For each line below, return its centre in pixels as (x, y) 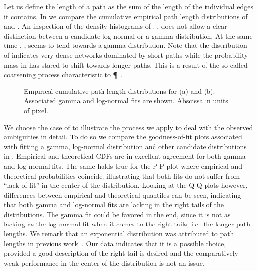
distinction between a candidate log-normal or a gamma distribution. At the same (128, 35)
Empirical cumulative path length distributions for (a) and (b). (120, 91)
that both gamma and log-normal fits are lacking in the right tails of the (114, 204)
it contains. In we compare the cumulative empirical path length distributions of (126, 16)
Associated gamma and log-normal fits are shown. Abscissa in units (126, 101)
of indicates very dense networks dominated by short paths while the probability (126, 55)
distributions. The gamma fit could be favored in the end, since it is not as (117, 214)
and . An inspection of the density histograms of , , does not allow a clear (116, 26)
